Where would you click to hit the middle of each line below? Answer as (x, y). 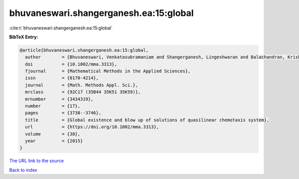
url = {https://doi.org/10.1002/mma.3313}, (92, 127)
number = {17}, (53, 106)
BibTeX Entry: (24, 37)
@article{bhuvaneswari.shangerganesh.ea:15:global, (84, 50)
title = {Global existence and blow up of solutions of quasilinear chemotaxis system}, (147, 120)
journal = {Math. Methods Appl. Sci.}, (81, 85)
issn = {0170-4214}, (62, 78)
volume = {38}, (53, 134)
